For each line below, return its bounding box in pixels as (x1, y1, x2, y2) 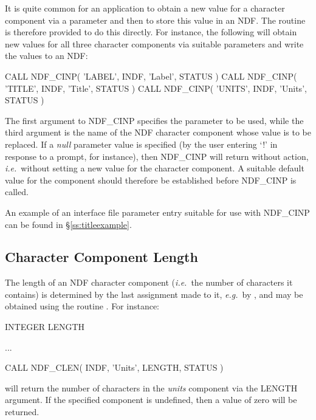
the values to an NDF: (5, 49, 88, 62)
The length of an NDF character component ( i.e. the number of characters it (5, 276, 293, 289)
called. (5, 185, 29, 198)
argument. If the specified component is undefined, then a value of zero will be (5, 393, 297, 406)
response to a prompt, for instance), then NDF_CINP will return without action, (5, 150, 309, 162)
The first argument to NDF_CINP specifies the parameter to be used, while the (5, 114, 304, 126)
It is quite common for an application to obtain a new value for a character (5, 2, 285, 14)
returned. (5, 405, 39, 418)
